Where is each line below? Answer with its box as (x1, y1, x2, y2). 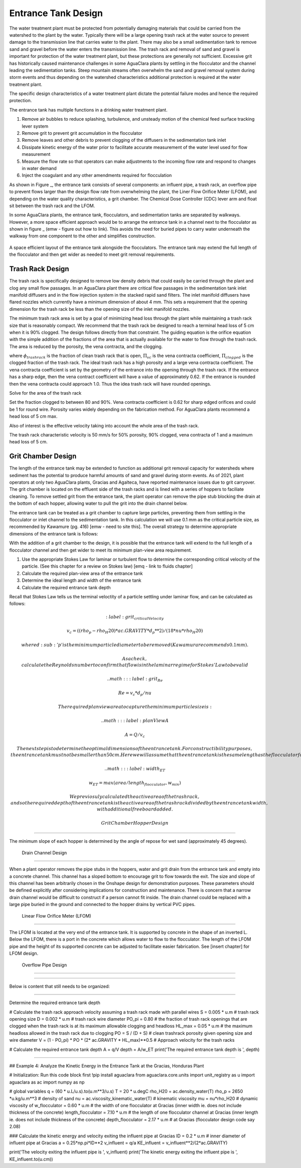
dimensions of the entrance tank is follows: (9, 530, 98, 536)
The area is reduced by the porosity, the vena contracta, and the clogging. (9, 343, 163, 349)
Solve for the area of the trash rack (9, 390, 82, 396)
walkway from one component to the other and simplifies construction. (9, 233, 156, 239)
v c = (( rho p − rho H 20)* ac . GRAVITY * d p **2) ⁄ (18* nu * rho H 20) (67, 628, 203, 635)
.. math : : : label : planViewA (101, 718, 169, 724)
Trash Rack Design (9, 264, 69, 274)
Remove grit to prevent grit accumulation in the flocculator (22, 130, 142, 136)
